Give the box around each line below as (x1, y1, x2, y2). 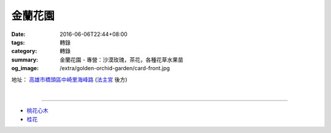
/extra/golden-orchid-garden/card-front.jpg (59, 65, 170, 72)
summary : (11, 56, 39, 63)
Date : (11, 31, 26, 38)
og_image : (11, 65, 39, 72)
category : (11, 48, 37, 55)
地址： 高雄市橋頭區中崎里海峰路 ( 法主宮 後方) (11, 76, 128, 83)
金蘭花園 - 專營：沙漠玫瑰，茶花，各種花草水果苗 (59, 56, 184, 63)
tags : (11, 38, 25, 46)
